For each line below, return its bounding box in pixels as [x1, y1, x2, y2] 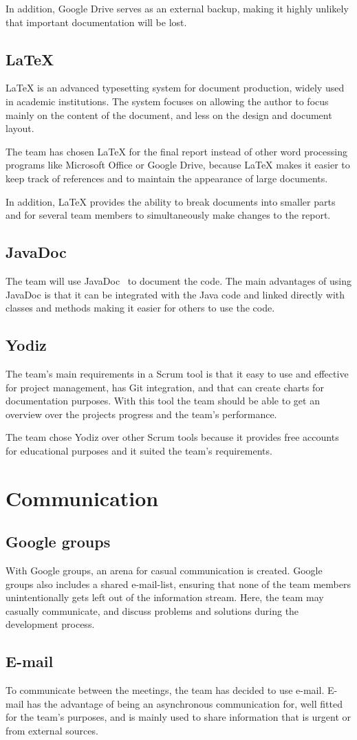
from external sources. [6, 723, 98, 738]
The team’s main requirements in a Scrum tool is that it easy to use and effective [6, 366, 349, 380]
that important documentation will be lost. [6, 14, 187, 29]
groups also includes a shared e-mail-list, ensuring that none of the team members [6, 576, 351, 591]
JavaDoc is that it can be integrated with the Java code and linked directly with [6, 287, 345, 301]
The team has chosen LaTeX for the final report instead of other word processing [6, 144, 348, 158]
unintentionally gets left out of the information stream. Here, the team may [6, 590, 324, 605]
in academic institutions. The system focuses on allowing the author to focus [6, 94, 329, 108]
